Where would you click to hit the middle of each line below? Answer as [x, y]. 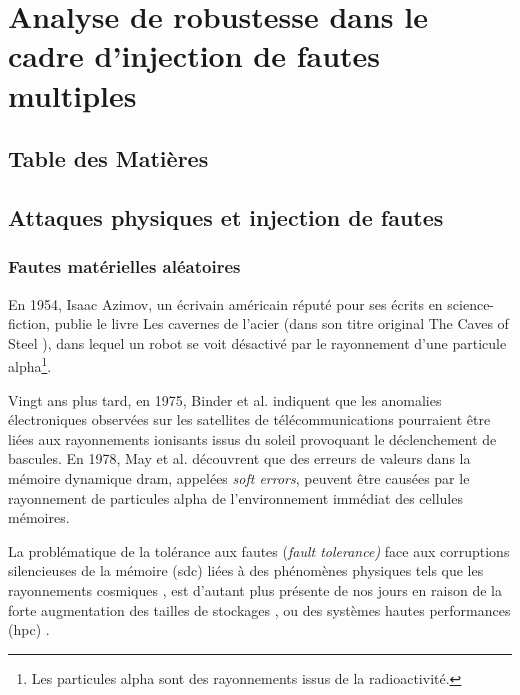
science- [471, 303]
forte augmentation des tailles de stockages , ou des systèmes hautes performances [259, 609]
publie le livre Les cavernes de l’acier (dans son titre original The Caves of [281, 323]
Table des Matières [108, 158]
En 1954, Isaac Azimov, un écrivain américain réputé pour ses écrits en [225, 303]
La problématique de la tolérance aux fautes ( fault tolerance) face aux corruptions [259, 550]
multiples [72, 94]
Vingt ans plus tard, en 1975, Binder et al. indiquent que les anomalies [225, 399]
